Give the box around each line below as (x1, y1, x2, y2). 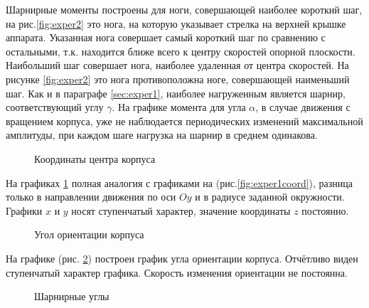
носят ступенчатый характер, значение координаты (71, 203, 291, 218)
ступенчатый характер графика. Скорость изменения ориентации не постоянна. (6, 265, 348, 280)
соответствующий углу (6, 100, 104, 115)
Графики (6, 203, 43, 218)
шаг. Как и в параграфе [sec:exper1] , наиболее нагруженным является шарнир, (6, 85, 346, 100)
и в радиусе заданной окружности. (195, 189, 345, 204)
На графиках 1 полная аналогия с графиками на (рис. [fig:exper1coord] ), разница (6, 175, 353, 190)
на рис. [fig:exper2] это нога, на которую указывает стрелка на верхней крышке (6, 16, 346, 31)
